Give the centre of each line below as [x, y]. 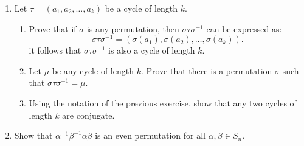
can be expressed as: [244, 28]
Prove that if [53, 28]
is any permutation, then [133, 28]
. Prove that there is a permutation [206, 70]
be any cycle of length [93, 70]
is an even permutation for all [150, 135]
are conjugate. [88, 115]
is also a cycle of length [152, 50]
